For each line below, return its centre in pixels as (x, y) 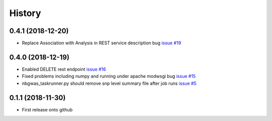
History (25, 13)
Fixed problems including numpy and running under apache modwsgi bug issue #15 (109, 76)
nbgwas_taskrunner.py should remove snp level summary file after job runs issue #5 (109, 83)
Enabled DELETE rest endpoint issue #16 (64, 69)
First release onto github (47, 109)
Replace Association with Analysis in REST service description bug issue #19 (101, 43)
